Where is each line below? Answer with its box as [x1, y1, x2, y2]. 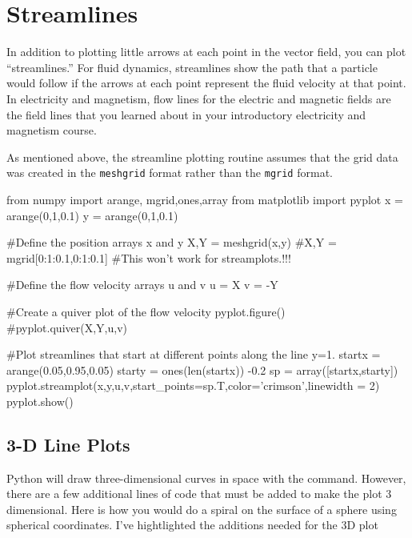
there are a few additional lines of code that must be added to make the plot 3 [6, 485, 392, 502]
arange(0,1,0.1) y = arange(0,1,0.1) [6, 207, 178, 223]
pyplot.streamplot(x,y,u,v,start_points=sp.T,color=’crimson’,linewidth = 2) [6, 377, 380, 394]
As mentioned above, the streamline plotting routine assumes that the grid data [6, 148, 398, 165]
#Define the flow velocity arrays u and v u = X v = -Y [6, 276, 278, 293]
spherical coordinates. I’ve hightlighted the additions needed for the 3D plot [6, 516, 378, 533]
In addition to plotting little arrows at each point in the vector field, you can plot [6, 43, 406, 60]
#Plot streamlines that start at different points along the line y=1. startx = [6, 346, 381, 363]
